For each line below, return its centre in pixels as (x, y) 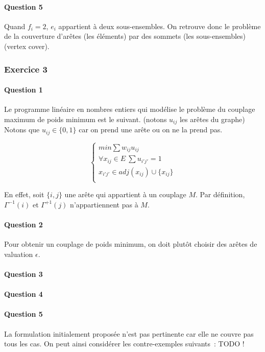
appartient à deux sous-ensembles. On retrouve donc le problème (160, 26)
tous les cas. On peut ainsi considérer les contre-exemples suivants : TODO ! (124, 344)
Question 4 (23, 294)
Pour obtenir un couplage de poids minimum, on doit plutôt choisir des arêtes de (131, 244)
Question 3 (23, 274)
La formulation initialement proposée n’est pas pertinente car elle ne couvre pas (129, 333)
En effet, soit (24, 194)
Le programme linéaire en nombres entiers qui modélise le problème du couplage (130, 109)
